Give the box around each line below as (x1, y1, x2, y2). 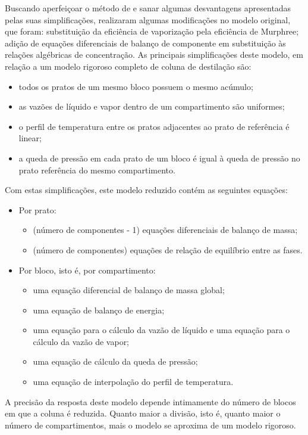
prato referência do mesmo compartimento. (18, 163, 175, 176)
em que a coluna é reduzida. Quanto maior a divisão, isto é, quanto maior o (5, 407, 281, 420)
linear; (18, 132, 42, 144)
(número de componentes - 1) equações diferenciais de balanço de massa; (33, 223, 298, 236)
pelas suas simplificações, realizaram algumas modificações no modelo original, (5, 13, 291, 26)
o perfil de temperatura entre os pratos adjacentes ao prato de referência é (18, 120, 290, 132)
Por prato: (18, 203, 56, 216)
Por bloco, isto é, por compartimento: (18, 263, 156, 276)
